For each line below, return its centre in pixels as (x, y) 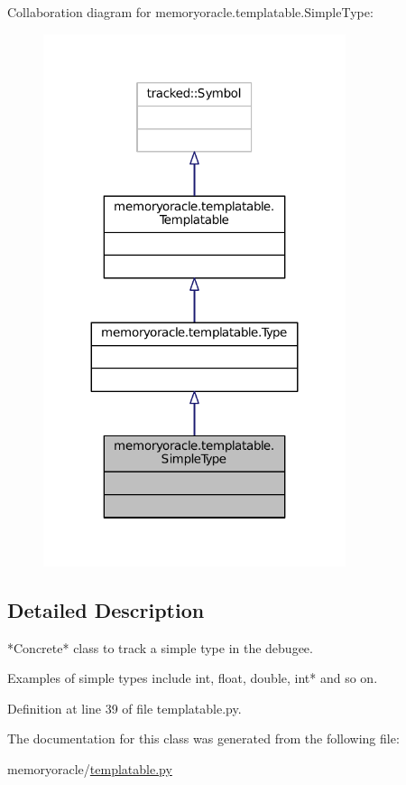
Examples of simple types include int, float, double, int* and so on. (193, 678)
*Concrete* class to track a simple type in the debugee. (160, 647)
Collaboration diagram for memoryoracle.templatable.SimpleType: (190, 12)
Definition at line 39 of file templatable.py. (125, 708)
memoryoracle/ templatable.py (90, 769)
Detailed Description (106, 609)
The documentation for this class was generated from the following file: (203, 738)
